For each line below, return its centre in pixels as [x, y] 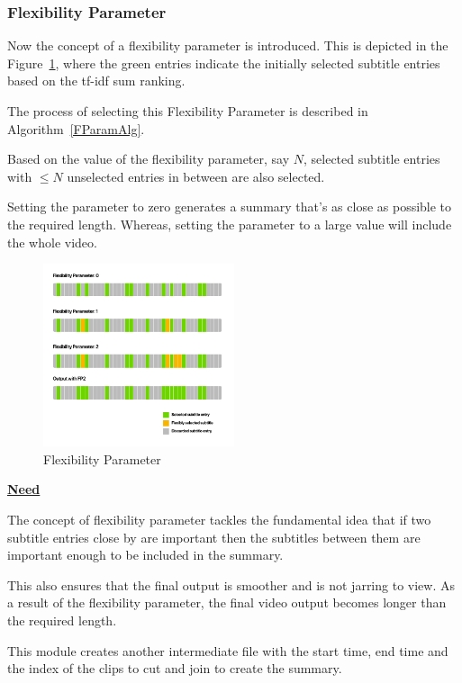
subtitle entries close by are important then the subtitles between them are [214, 537]
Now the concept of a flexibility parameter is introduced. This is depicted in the [228, 45]
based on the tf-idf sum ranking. [96, 81]
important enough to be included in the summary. [145, 555]
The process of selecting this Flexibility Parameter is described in [188, 111]
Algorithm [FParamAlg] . [76, 128]
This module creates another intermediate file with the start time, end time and [228, 650]
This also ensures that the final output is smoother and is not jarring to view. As [231, 584]
